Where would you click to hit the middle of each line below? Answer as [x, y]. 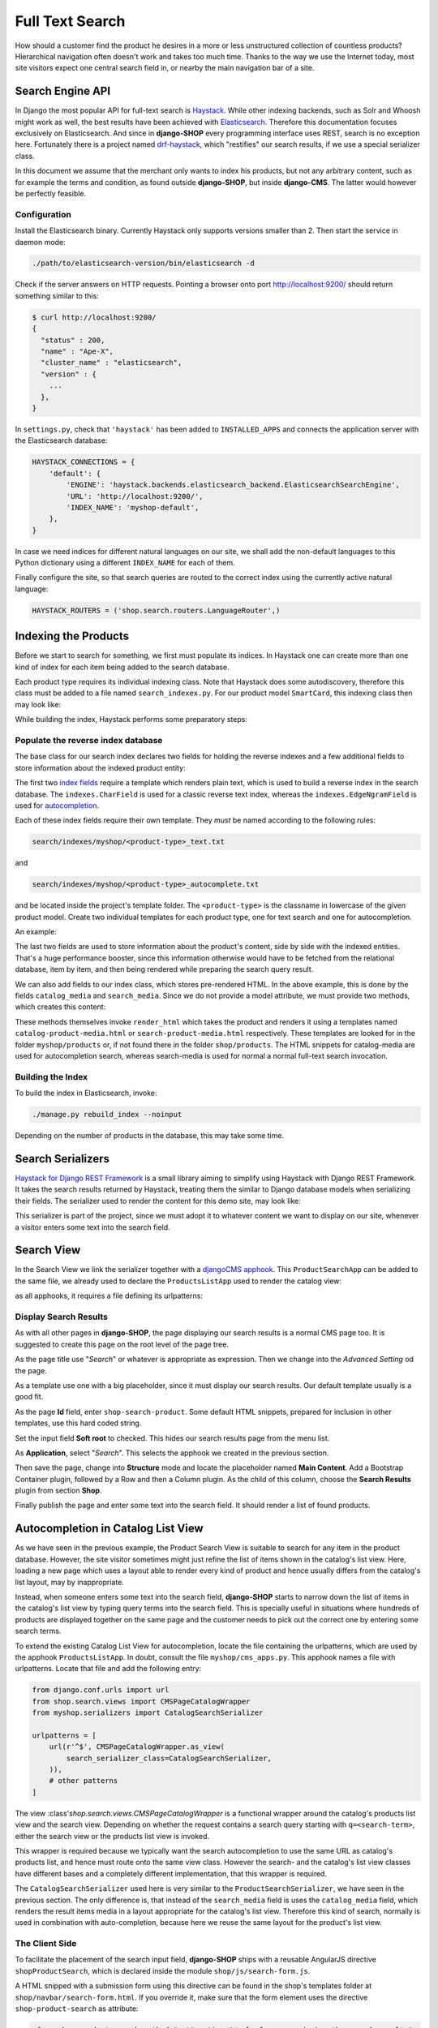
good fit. [29, 1397]
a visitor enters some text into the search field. [92, 1227]
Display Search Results [62, 1317]
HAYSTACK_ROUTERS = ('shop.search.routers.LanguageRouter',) [156, 610]
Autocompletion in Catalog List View [109, 1529]
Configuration [43, 214]
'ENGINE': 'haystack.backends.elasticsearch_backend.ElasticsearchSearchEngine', [233, 485]
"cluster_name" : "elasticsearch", [112, 363]
